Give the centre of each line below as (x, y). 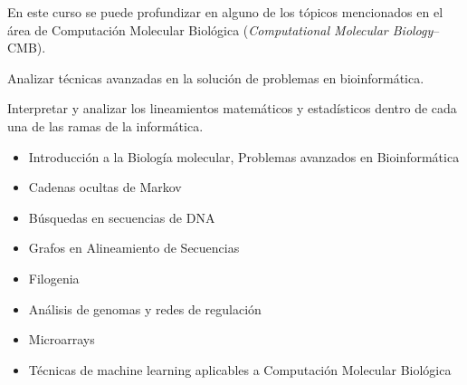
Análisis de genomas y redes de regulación (145, 308)
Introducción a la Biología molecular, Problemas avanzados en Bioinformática (244, 156)
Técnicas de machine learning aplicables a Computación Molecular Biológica (240, 369)
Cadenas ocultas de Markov (105, 187)
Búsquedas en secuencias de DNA (122, 217)
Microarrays (62, 339)
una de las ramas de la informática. (105, 125)
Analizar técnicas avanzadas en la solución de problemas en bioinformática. (216, 77)
